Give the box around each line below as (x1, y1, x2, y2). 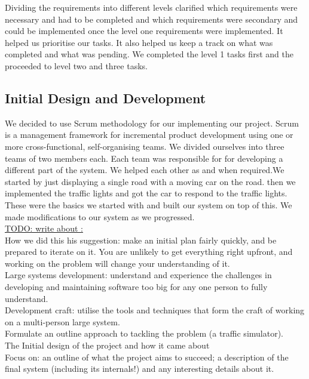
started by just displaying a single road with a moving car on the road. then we (5, 175, 296, 187)
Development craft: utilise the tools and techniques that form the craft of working (5, 304, 305, 316)
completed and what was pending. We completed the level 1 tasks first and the (5, 48, 293, 60)
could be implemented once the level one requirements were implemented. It (5, 24, 283, 37)
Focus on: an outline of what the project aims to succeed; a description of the (5, 350, 289, 363)
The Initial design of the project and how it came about (5, 339, 210, 352)
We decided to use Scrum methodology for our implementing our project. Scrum (5, 116, 299, 129)
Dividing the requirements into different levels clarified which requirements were (5, 1, 298, 13)
